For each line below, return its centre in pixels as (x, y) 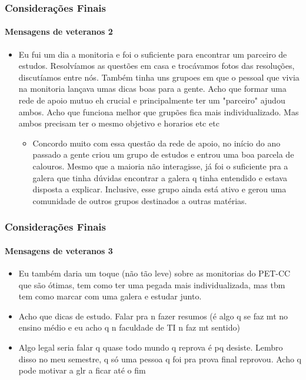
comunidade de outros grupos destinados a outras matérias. (140, 200)
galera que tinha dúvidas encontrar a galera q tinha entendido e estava (160, 177)
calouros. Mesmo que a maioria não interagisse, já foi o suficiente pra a (160, 166)
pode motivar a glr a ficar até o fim (82, 370)
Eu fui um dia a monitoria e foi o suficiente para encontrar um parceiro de (153, 54)
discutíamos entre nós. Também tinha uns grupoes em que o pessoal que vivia (159, 77)
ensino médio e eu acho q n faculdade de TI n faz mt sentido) (129, 327)
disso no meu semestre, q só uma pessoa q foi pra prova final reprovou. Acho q (160, 359)
